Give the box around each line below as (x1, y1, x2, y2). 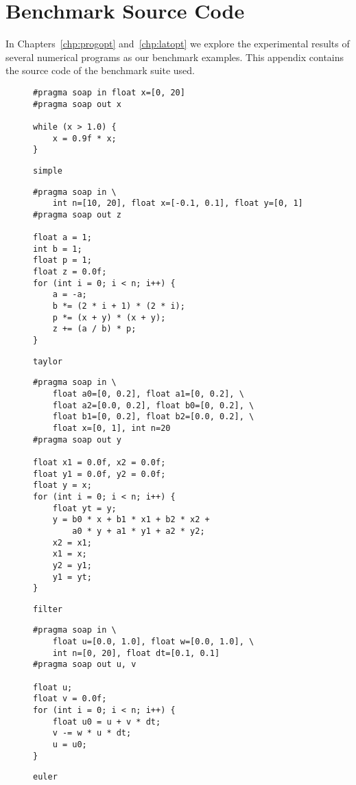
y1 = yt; (52, 572, 92, 582)
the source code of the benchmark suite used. (5, 63, 195, 78)
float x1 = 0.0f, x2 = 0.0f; (33, 457, 166, 467)
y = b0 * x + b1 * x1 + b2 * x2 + (52, 515, 210, 525)
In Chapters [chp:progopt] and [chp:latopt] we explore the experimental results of (5, 36, 350, 51)
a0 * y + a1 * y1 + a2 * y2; (72, 526, 205, 536)
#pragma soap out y (33, 434, 121, 445)
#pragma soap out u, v (33, 659, 137, 670)
